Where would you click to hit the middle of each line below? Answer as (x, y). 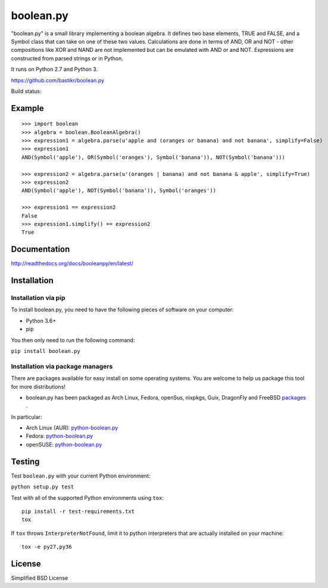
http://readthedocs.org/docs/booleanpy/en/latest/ (72, 264)
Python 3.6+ (41, 321)
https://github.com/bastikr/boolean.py (57, 80)
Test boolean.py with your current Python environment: (81, 476)
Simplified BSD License (40, 578)
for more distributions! (38, 386)
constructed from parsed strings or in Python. (67, 58)
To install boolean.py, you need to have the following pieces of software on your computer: (123, 310)
